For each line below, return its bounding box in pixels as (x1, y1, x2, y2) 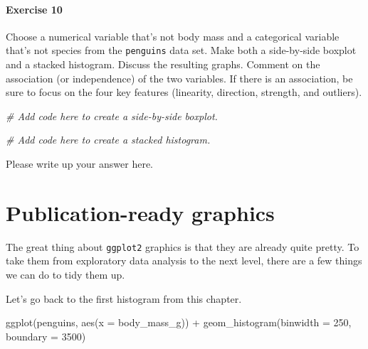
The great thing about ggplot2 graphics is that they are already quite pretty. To (6, 239, 359, 254)
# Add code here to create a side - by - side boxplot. (6, 108, 218, 123)
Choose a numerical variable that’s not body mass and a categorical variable (6, 28, 340, 43)
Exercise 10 (6, 1, 63, 16)
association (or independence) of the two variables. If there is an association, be (6, 70, 353, 85)
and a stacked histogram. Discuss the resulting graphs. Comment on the (6, 57, 320, 72)
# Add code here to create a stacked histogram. (6, 132, 211, 147)
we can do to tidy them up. (6, 267, 125, 281)
